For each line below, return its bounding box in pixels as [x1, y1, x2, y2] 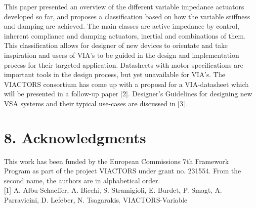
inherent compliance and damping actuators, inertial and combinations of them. [4, 30, 246, 41]
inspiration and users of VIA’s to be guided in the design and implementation [4, 49, 239, 60]
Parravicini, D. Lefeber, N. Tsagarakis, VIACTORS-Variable [4, 195, 187, 205]
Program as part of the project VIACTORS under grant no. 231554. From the [4, 166, 241, 176]
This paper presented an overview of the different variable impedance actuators [4, 1, 244, 11]
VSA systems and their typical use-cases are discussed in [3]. [4, 98, 187, 108]
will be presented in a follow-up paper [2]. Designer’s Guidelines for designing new [4, 88, 253, 99]
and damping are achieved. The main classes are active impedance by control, [4, 21, 239, 31]
